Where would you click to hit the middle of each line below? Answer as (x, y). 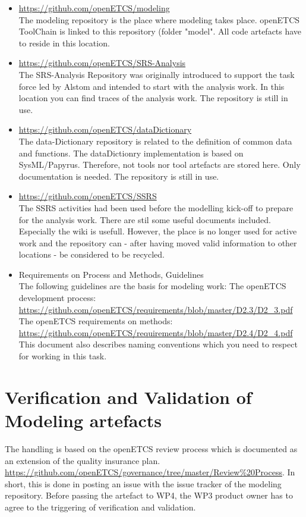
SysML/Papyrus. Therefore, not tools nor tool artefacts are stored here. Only (160, 164)
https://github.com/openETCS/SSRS (88, 196)
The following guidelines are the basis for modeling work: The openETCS (152, 286)
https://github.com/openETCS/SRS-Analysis (102, 63)
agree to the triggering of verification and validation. (100, 507)
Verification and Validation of (128, 397)
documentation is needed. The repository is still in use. (119, 176)
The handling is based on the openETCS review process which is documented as (151, 448)
